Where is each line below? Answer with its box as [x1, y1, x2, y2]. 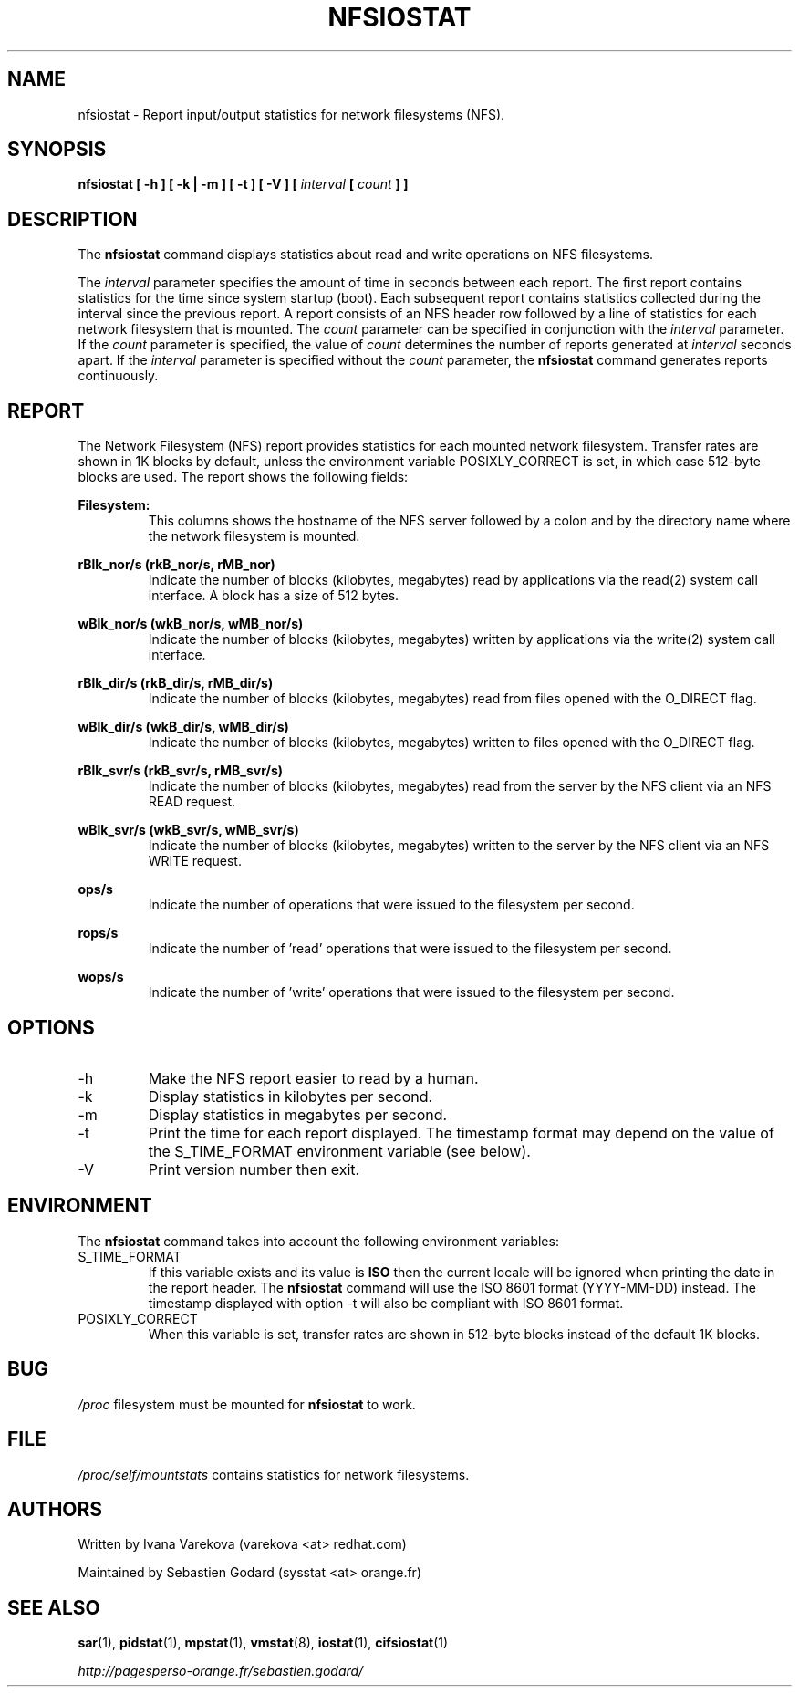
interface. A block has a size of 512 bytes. [148, 587, 399, 604]
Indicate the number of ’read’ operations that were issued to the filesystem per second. [148, 941, 672, 957]
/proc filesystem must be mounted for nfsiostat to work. [78, 1396, 416, 1412]
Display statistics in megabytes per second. [148, 1105, 448, 1124]
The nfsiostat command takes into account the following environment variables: [78, 1232, 559, 1249]
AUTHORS [7, 1497, 103, 1521]
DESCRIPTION [7, 207, 138, 231]
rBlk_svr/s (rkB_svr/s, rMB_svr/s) [78, 763, 284, 779]
